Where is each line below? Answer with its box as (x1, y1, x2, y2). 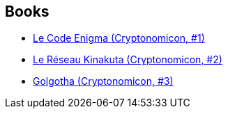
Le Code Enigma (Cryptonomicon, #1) (33, 32, 205, 44)
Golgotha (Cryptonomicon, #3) (33, 75, 174, 88)
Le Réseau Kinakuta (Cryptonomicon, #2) (33, 54, 222, 66)
